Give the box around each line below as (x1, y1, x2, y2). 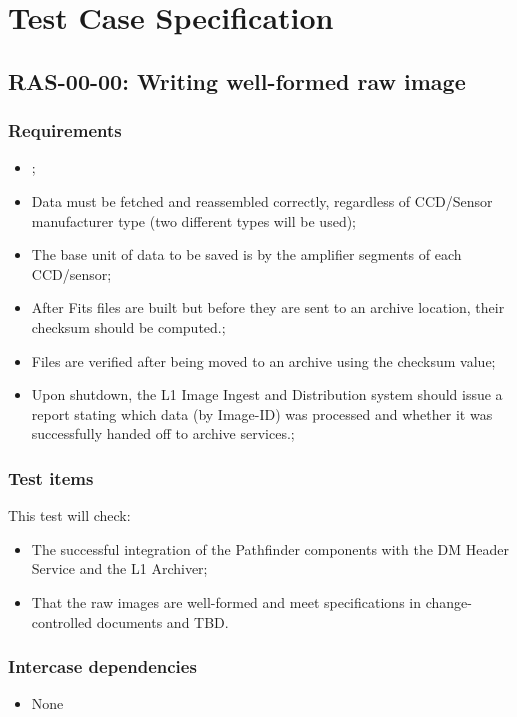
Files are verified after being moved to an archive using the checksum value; (31, 350, 496, 371)
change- (425, 591, 472, 612)
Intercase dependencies (8, 654, 197, 679)
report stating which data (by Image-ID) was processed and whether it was (31, 403, 493, 424)
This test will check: (8, 505, 131, 526)
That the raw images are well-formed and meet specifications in (31, 591, 421, 612)
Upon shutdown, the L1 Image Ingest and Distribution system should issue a (31, 384, 503, 405)
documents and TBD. (96, 611, 229, 632)
